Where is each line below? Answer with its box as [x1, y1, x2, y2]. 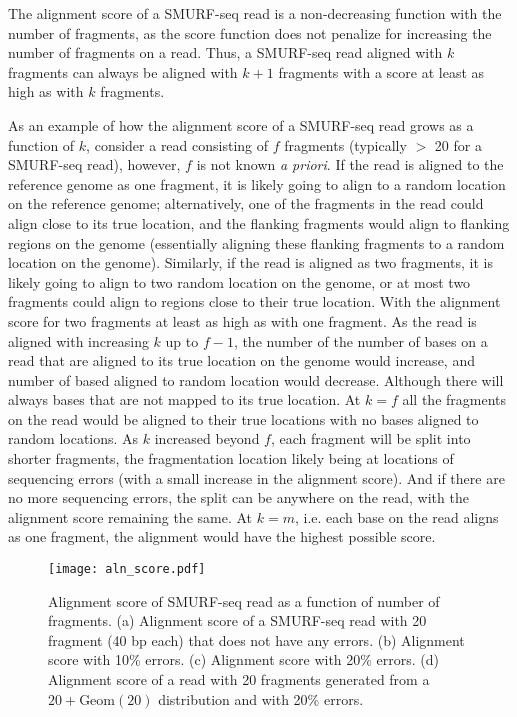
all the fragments [402, 389, 507, 410]
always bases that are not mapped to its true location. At [8, 389, 361, 410]
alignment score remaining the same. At [8, 506, 253, 527]
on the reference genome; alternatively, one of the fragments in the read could [8, 193, 484, 214]
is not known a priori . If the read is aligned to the [196, 154, 504, 175]
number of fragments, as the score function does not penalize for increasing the [8, 22, 492, 43]
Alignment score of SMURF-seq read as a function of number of [48, 590, 440, 611]
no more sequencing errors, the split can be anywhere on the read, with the [8, 487, 469, 508]
